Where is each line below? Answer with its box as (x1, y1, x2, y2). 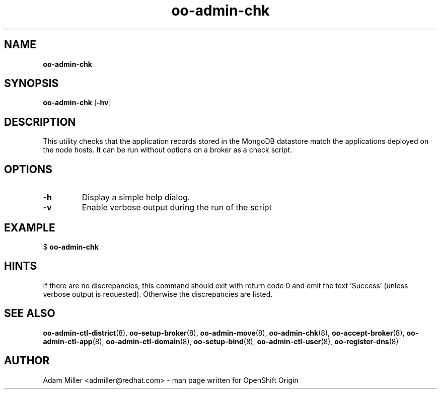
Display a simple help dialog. (82, 192, 190, 203)
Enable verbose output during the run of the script (82, 202, 272, 213)
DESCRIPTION (4, 115, 76, 128)
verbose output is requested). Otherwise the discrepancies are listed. (43, 289, 273, 298)
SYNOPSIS (4, 77, 59, 90)
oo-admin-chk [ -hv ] (43, 98, 111, 107)
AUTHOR (4, 354, 50, 367)
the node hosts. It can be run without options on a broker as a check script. (43, 145, 292, 154)
